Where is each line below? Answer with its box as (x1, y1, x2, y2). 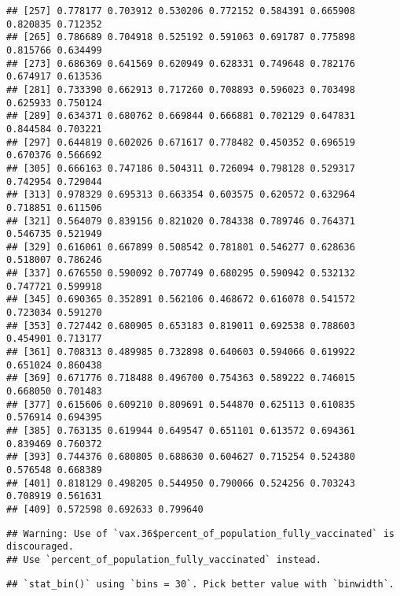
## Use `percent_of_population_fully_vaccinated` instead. (6, 553, 321, 565)
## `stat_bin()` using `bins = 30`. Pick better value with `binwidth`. (6, 578, 394, 590)
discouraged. (6, 541, 74, 553)
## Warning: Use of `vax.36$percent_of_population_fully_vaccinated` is (6, 528, 394, 539)
